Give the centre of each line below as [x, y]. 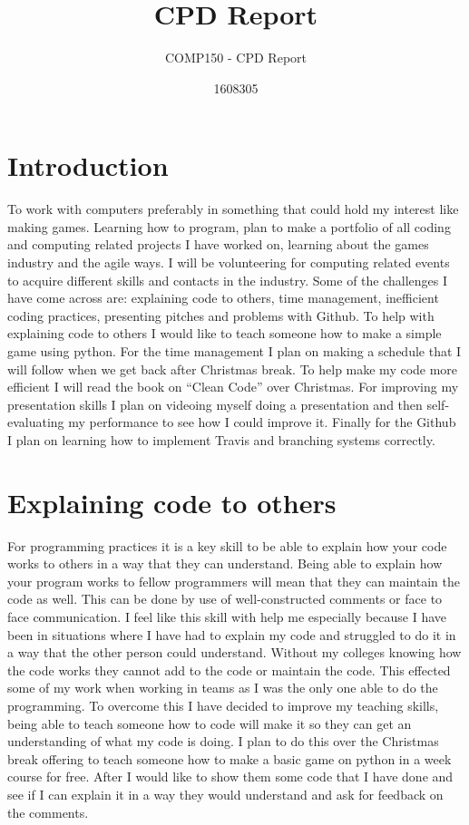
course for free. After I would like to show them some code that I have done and [230, 776]
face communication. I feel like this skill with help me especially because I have [227, 617]
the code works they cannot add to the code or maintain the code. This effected [229, 670]
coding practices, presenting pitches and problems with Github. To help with [221, 315]
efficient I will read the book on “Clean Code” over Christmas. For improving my [233, 387]
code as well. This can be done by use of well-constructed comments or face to [225, 599]
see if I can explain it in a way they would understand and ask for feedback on [225, 794]
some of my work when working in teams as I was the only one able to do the [223, 688]
